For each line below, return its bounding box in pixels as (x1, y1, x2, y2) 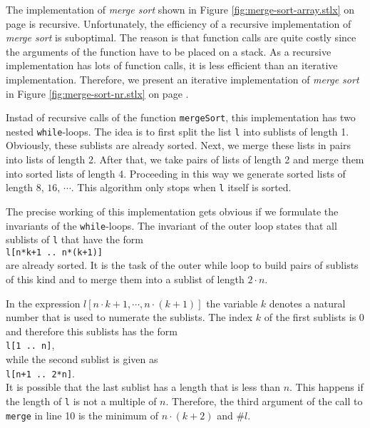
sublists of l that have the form (6, 232, 143, 247)
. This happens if (289, 379, 364, 394)
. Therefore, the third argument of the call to (165, 393, 363, 408)
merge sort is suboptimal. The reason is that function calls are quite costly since (6, 30, 356, 45)
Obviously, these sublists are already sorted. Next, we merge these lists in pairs (6, 138, 351, 153)
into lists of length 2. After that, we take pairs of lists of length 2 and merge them (6, 152, 364, 167)
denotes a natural (269, 295, 346, 310)
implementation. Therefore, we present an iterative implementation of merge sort (6, 71, 359, 86)
